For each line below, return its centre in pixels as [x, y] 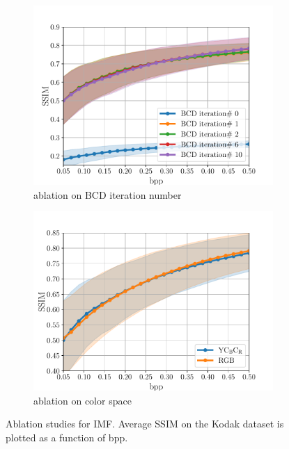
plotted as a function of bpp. [67, 437]
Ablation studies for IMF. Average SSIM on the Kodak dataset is [145, 424]
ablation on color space [83, 400]
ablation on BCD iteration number [108, 194]
